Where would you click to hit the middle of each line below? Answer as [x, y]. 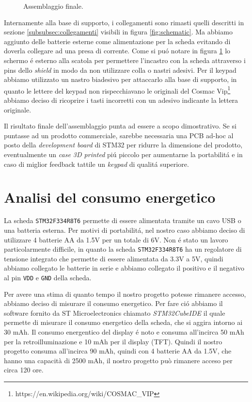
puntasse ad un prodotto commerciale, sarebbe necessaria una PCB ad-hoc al [119, 135]
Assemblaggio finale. [53, 6]
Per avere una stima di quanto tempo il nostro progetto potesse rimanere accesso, [125, 294]
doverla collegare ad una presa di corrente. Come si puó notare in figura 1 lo [117, 51]
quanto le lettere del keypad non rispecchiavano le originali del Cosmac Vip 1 [117, 90]
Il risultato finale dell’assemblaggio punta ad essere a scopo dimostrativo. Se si [120, 126]
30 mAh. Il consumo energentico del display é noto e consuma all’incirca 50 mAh [124, 332]
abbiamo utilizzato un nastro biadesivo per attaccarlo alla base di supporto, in [120, 79]
